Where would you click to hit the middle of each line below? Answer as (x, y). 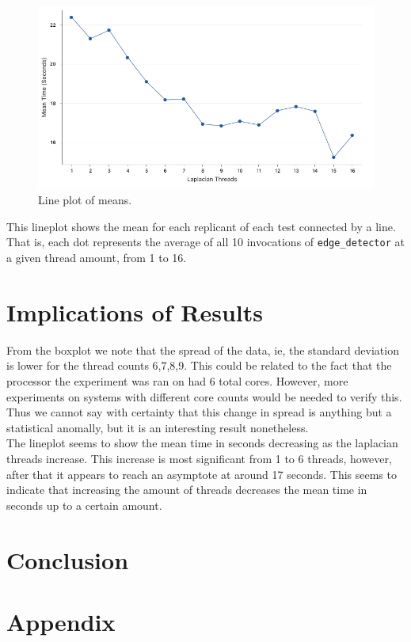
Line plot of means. (85, 200)
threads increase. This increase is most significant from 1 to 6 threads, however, (199, 459)
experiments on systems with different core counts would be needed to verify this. (204, 396)
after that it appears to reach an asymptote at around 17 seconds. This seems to (202, 474)
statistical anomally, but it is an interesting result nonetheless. (158, 427)
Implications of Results (135, 312)
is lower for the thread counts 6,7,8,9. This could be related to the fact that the (199, 365)
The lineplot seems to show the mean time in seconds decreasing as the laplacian (202, 443)
